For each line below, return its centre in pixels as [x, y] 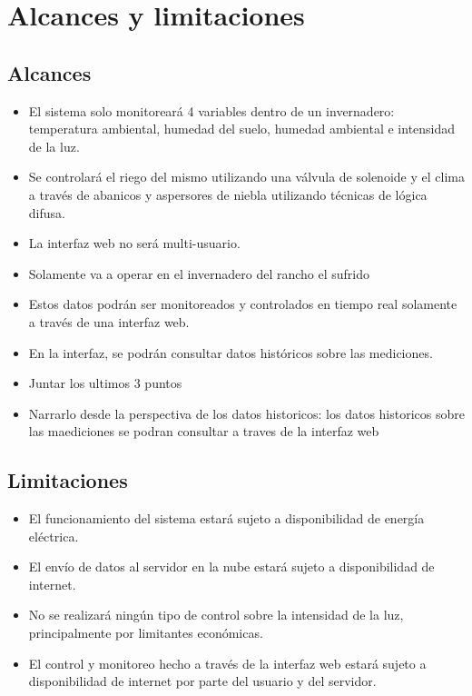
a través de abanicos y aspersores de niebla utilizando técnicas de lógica [228, 194]
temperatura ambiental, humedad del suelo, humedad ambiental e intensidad [242, 129]
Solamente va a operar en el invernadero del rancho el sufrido [199, 273]
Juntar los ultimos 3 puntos [105, 383]
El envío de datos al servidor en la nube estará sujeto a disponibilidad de [231, 567]
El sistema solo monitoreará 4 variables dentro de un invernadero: [211, 110]
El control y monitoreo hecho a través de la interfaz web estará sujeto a [227, 663]
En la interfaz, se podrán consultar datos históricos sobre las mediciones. [231, 352]
